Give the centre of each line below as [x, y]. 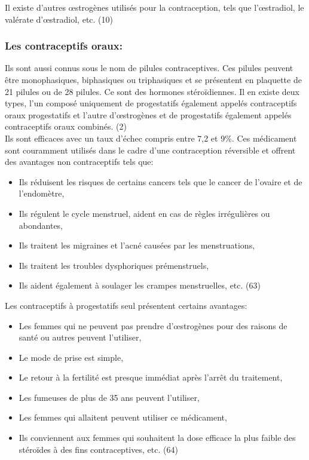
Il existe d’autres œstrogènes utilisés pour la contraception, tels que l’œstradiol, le [154, 7]
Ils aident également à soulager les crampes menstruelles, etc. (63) [140, 285]
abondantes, [41, 225]
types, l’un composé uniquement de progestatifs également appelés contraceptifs [151, 103]
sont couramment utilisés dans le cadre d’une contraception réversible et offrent [150, 150]
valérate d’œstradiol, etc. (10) [59, 19]
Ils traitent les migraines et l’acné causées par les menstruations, [137, 245]
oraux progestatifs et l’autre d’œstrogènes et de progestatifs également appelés [148, 114]
